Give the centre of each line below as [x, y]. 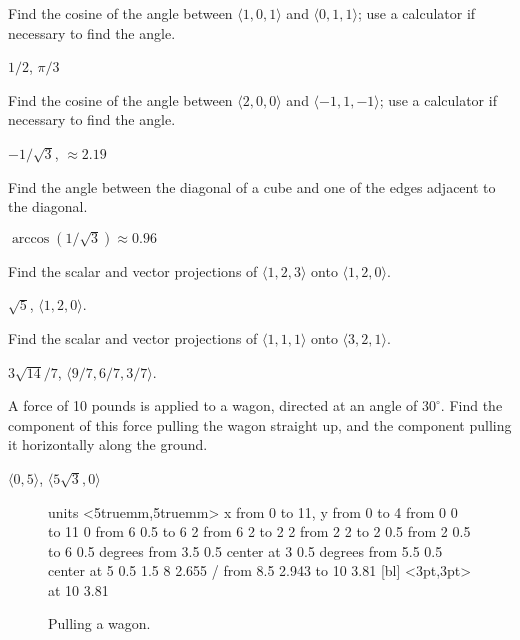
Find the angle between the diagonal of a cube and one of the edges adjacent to [252, 186]
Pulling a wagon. [99, 623]
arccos [30, 238]
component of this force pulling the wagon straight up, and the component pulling [260, 424]
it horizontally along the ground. [108, 444]
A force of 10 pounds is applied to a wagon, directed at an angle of [213, 405]
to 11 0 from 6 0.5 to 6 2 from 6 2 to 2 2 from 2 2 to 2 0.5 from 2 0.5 [259, 531]
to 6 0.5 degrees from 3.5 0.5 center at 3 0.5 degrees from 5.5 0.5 [245, 550]
